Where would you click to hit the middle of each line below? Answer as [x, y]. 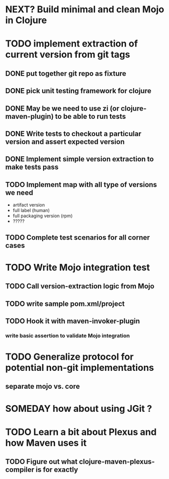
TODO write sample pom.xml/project [65, 304]
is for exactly [57, 470]
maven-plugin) [29, 116]
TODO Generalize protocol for [70, 357]
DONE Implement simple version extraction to [80, 159]
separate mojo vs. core [43, 387]
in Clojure [26, 20]
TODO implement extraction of [72, 44]
